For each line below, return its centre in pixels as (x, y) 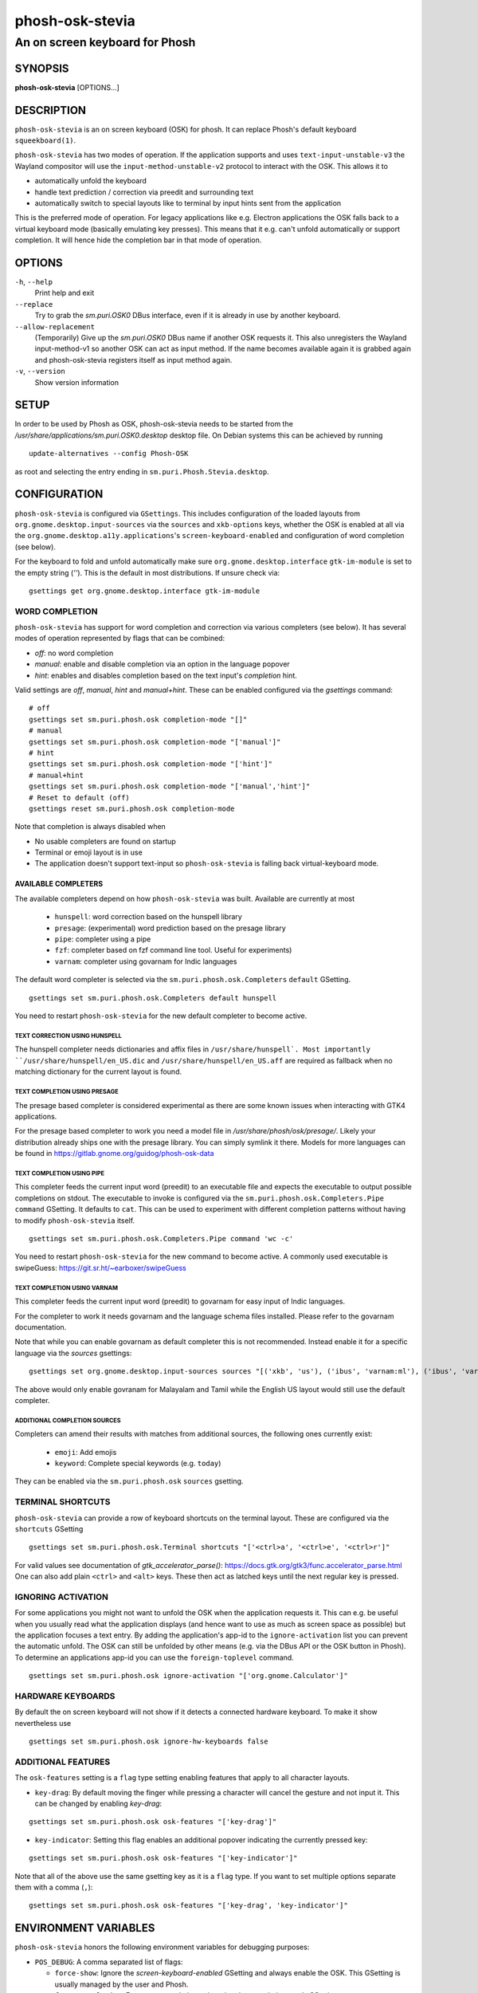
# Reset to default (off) (80, 798)
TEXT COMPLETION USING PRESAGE (67, 1091)
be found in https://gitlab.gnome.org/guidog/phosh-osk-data (114, 1154)
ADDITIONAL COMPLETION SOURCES (68, 1420)
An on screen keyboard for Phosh (105, 42)
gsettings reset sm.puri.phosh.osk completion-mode (132, 808)
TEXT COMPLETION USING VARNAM (67, 1287)
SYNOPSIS (42, 68)
